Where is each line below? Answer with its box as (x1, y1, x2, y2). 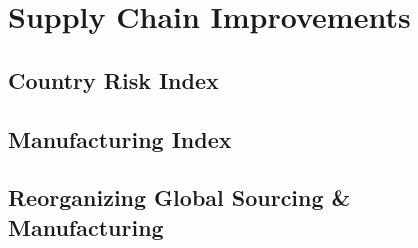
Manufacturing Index (8, 123, 232, 154)
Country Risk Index (8, 64, 219, 95)
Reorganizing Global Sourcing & (8, 182, 351, 213)
